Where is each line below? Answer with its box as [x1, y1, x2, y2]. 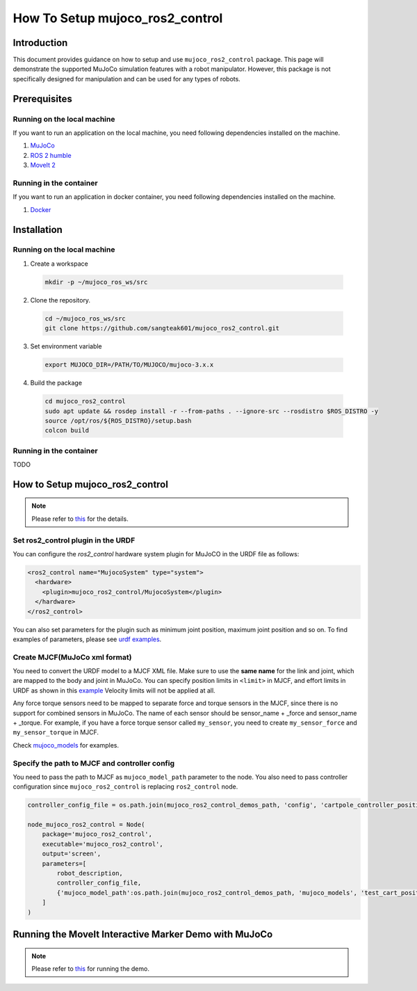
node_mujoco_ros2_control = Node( [27, 821, 145, 829]
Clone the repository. [30, 296, 90, 304]
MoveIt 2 [30, 161, 56, 170]
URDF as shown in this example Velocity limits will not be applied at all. [13, 686, 215, 695]
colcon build [44, 426, 90, 435]
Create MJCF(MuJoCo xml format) [13, 652, 132, 662]
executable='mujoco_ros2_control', [42, 840, 163, 848]
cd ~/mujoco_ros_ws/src [44, 314, 126, 323]
